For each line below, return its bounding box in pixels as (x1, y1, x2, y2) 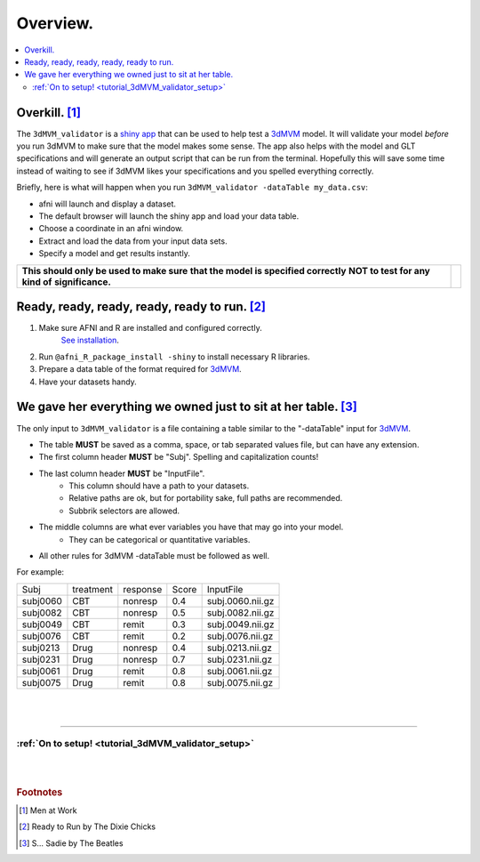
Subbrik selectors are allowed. (68, 505, 180, 516)
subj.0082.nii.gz (206, 606, 275, 618)
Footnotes (16, 785, 63, 798)
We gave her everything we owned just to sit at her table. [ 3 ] (16, 399, 357, 415)
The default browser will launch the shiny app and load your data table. (38, 210, 300, 222)
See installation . (60, 334, 120, 346)
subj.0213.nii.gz (206, 641, 273, 654)
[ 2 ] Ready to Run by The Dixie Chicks (19, 821, 156, 832)
